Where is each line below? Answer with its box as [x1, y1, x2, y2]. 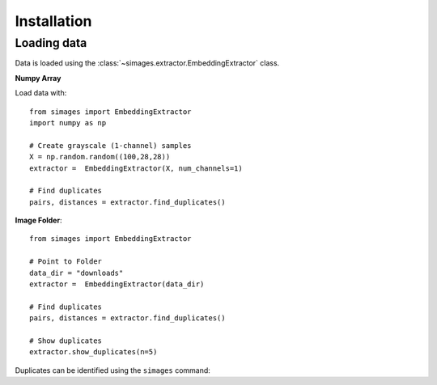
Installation [15, 12, 92, 30]
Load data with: [15, 88, 67, 98]
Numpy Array [15, 73, 62, 82]
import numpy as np [29, 118, 107, 127]
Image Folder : [15, 215, 62, 226]
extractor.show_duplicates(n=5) [29, 348, 158, 357]
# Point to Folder [29, 257, 103, 266]
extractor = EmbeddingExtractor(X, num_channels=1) [29, 163, 243, 173]
